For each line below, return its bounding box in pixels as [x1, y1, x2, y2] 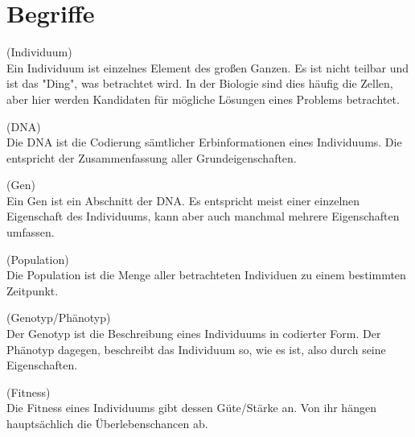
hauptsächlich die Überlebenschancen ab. [6, 415, 208, 431]
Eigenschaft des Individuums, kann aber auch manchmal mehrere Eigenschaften [6, 208, 400, 225]
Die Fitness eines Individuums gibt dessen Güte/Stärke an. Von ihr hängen [6, 399, 376, 416]
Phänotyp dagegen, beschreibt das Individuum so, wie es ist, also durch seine [6, 340, 386, 357]
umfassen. [6, 224, 55, 241]
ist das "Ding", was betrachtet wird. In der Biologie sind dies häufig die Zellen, [6, 75, 393, 92]
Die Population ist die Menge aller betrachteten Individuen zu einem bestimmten [6, 266, 406, 283]
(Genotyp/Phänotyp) [6, 309, 111, 326]
